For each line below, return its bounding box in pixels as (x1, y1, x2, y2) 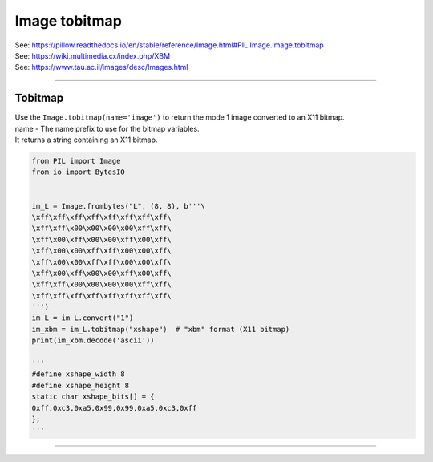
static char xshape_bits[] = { (31, 392, 156, 401)
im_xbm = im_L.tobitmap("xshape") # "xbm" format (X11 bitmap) (31, 325, 290, 334)
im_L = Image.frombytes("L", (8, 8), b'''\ (31, 201, 206, 210)
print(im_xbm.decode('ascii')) (31, 336, 156, 345)
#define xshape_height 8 (31, 381, 130, 390)
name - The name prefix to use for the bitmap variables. (14, 124, 200, 133)
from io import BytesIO (31, 168, 126, 176)
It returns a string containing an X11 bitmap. (14, 135, 158, 144)
